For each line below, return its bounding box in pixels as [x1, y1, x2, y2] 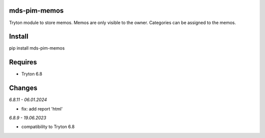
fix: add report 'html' [21, 106, 63, 111]
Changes [9, 84, 38, 92]
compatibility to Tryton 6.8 [21, 124, 75, 130]
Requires [9, 58, 37, 66]
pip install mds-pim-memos [9, 45, 65, 51]
